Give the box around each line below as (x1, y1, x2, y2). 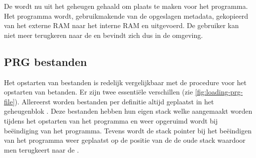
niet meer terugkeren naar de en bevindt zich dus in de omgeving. (4, 30, 203, 40)
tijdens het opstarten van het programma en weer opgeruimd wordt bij (4, 115, 218, 126)
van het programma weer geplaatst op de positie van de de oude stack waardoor (4, 135, 246, 145)
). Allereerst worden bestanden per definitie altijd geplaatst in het (14, 96, 214, 106)
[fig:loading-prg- (195, 87, 243, 97)
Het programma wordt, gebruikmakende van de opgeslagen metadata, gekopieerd (4, 10, 248, 21)
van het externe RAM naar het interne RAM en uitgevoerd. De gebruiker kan (4, 20, 239, 31)
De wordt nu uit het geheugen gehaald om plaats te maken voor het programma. (4, 1, 248, 11)
